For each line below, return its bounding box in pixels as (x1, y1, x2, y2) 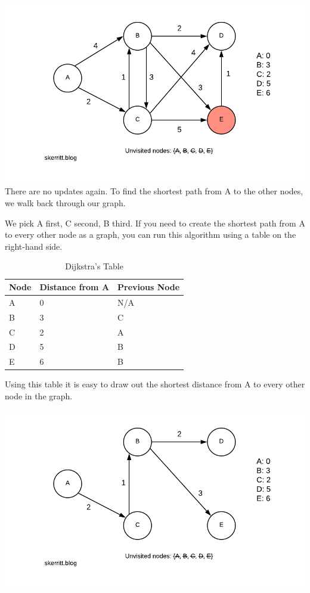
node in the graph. (5, 389, 73, 402)
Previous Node (117, 281, 180, 293)
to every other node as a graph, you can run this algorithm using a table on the (5, 228, 296, 241)
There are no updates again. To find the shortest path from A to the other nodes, (5, 185, 303, 197)
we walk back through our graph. (5, 197, 126, 209)
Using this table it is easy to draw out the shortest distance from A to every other (5, 378, 305, 390)
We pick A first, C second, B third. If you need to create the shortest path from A (5, 216, 305, 229)
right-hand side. (5, 240, 63, 252)
